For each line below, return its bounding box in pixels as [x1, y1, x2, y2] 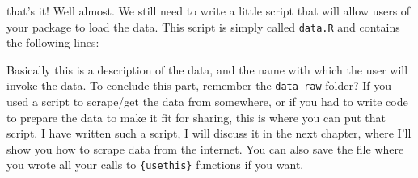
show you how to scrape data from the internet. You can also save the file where [6, 140, 404, 157]
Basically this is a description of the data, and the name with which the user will [6, 61, 408, 78]
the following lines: [6, 34, 99, 51]
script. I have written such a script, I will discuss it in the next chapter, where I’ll [6, 125, 412, 142]
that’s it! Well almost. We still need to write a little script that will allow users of [6, 2, 411, 19]
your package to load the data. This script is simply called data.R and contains [6, 18, 400, 35]
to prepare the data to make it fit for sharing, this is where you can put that [6, 108, 386, 125]
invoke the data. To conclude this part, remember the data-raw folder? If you [6, 77, 391, 94]
